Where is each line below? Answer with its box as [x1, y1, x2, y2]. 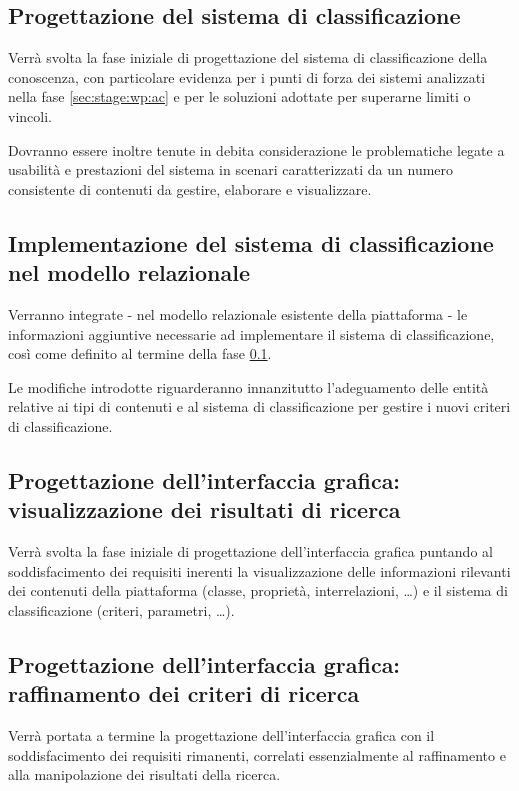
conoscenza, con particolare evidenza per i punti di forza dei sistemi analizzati [8, 66, 486, 87]
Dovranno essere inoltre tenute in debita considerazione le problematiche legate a [8, 139, 505, 160]
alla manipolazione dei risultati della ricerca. [8, 764, 281, 785]
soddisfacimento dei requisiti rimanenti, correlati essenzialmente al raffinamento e [8, 744, 506, 765]
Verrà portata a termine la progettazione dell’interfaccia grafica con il [8, 725, 435, 746]
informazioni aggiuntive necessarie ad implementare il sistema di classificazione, [8, 323, 495, 344]
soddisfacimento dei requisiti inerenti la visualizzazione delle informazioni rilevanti [8, 560, 511, 581]
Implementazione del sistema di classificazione [8, 227, 494, 258]
